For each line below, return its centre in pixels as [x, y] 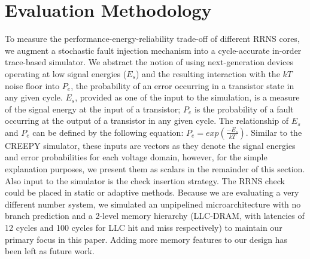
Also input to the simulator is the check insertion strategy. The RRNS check [145, 180]
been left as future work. [50, 251]
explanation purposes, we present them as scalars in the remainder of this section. [155, 169]
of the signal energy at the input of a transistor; [93, 109]
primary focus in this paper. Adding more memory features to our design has [146, 239]
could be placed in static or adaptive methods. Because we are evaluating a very [152, 192]
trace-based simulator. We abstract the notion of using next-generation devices [149, 62]
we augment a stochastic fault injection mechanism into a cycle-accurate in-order [153, 50]
